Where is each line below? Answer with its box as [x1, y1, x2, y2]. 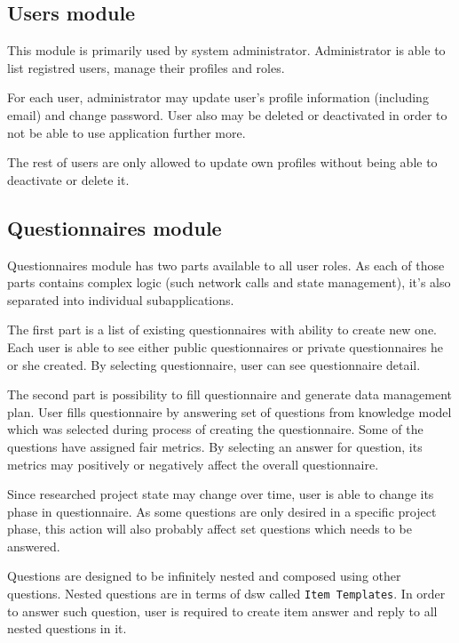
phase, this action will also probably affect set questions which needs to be [7, 519, 412, 538]
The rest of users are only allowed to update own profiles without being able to [7, 153, 438, 172]
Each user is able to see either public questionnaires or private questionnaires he [7, 337, 443, 356]
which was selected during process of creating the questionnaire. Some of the [7, 420, 423, 438]
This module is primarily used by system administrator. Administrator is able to [7, 41, 446, 60]
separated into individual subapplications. [7, 290, 234, 309]
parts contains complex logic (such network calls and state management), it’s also [7, 273, 451, 292]
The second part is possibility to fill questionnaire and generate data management [7, 385, 453, 404]
